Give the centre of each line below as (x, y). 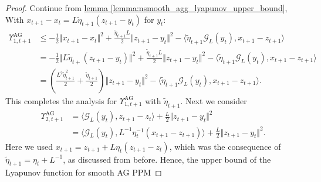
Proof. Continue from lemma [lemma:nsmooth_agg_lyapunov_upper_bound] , (146, 8)
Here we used (29, 146)
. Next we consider (214, 100)
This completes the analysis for (61, 100)
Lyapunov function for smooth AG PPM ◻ (84, 172)
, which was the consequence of (225, 146)
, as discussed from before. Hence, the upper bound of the (167, 159)
